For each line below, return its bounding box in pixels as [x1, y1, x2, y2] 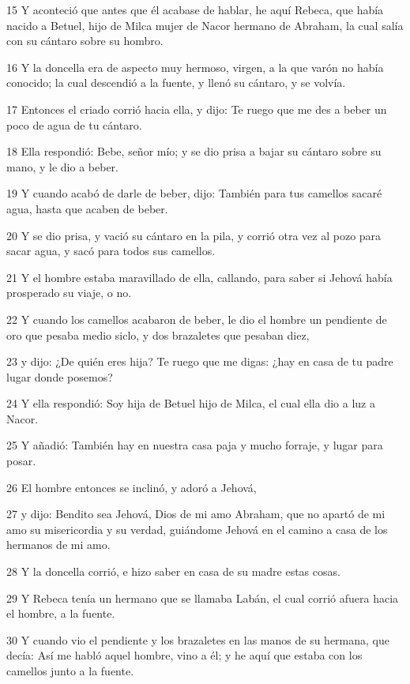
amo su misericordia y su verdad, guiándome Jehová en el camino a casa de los [6, 521, 388, 537]
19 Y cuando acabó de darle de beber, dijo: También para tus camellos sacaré [6, 185, 382, 201]
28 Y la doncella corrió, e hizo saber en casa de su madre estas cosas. [6, 563, 340, 580]
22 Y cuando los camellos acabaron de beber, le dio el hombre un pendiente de [6, 310, 387, 327]
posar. [6, 453, 36, 469]
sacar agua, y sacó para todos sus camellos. [6, 242, 216, 259]
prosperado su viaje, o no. [6, 284, 132, 301]
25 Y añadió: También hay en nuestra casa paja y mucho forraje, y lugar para [6, 437, 383, 453]
